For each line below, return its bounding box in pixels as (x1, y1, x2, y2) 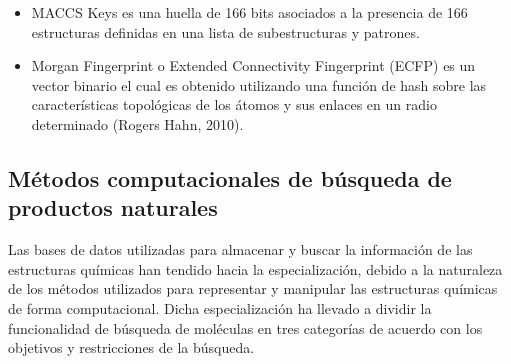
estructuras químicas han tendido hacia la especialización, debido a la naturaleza (8, 258, 503, 279)
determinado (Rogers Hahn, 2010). (31, 113, 244, 134)
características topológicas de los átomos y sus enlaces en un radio (31, 94, 437, 115)
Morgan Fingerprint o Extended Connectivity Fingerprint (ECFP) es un (31, 55, 476, 76)
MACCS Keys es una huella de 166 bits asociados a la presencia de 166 (31, 2, 468, 22)
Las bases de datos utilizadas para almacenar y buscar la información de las (8, 239, 473, 260)
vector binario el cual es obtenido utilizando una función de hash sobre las (31, 74, 487, 95)
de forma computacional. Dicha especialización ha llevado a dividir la (8, 297, 432, 318)
